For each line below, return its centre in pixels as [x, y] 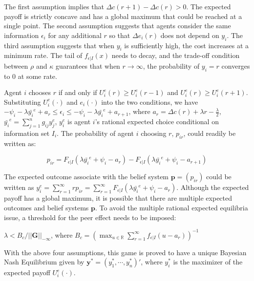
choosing [154, 133]
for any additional [75, 35]
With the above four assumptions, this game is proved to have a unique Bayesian [125, 252]
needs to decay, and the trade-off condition [176, 55]
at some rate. [37, 76]
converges [236, 66]
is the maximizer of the [208, 262]
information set [27, 133]
